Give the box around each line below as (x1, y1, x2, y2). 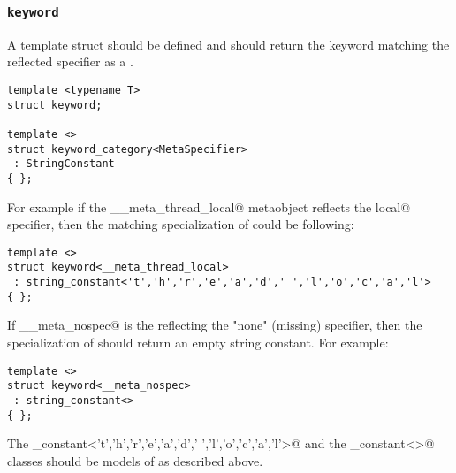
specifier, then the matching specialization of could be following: (7, 215, 354, 233)
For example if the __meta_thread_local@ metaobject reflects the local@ (7, 197, 411, 216)
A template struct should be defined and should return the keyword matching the (7, 34, 450, 53)
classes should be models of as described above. (7, 451, 263, 469)
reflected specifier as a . (7, 52, 133, 71)
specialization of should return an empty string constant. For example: (7, 332, 389, 351)
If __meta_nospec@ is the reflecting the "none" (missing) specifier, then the (7, 316, 422, 334)
